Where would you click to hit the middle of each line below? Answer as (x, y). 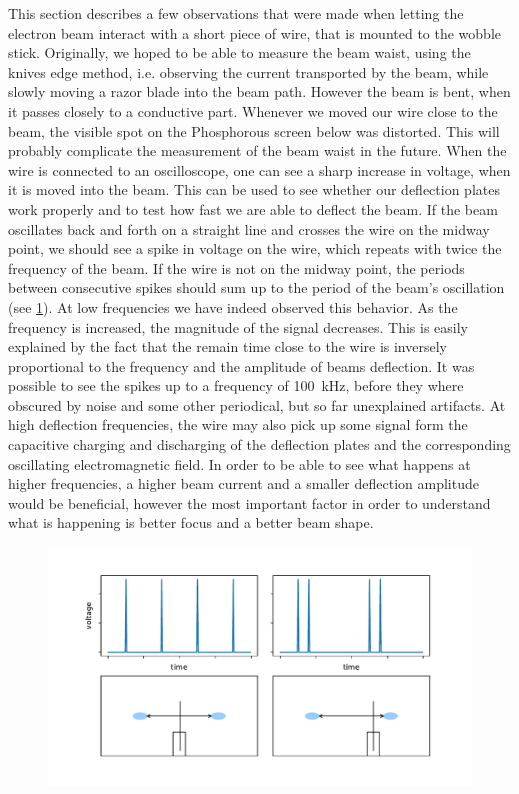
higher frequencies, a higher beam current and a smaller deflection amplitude (243, 483)
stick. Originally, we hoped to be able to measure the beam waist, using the (239, 52)
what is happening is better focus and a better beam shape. (191, 522)
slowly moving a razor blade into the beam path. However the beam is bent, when (259, 91)
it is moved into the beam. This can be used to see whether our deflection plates (254, 189)
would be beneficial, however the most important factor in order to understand (249, 502)
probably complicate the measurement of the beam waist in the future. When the (257, 150)
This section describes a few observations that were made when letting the (236, 13)
